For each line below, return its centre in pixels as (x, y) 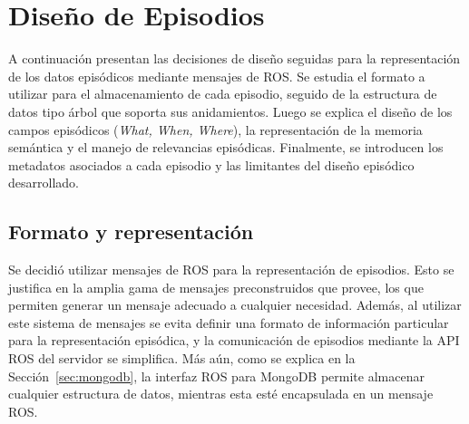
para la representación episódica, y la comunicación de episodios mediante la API (234, 340)
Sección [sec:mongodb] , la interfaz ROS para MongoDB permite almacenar (216, 376)
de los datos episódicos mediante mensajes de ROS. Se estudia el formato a (217, 76)
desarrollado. (44, 183)
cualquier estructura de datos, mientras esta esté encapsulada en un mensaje (221, 394)
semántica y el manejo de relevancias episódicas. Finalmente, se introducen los (226, 147)
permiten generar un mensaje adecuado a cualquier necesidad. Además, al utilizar (235, 305)
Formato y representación (131, 231)
